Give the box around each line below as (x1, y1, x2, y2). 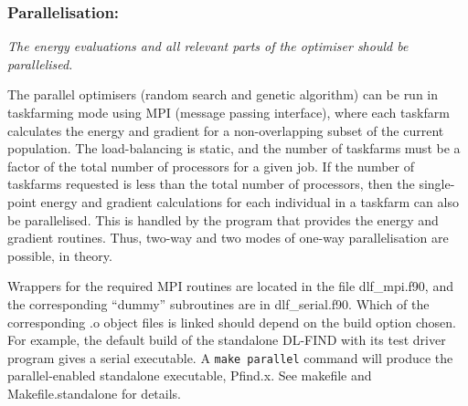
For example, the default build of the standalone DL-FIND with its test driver (7, 330, 446, 349)
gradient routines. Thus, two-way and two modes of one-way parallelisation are (7, 228, 449, 247)
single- (419, 174, 455, 193)
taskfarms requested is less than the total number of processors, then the (7, 174, 415, 193)
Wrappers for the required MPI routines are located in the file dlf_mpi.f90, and (7, 276, 453, 296)
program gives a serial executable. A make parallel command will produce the (7, 348, 453, 367)
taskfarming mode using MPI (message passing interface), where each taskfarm (7, 103, 450, 121)
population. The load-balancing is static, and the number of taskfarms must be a (7, 139, 461, 158)
